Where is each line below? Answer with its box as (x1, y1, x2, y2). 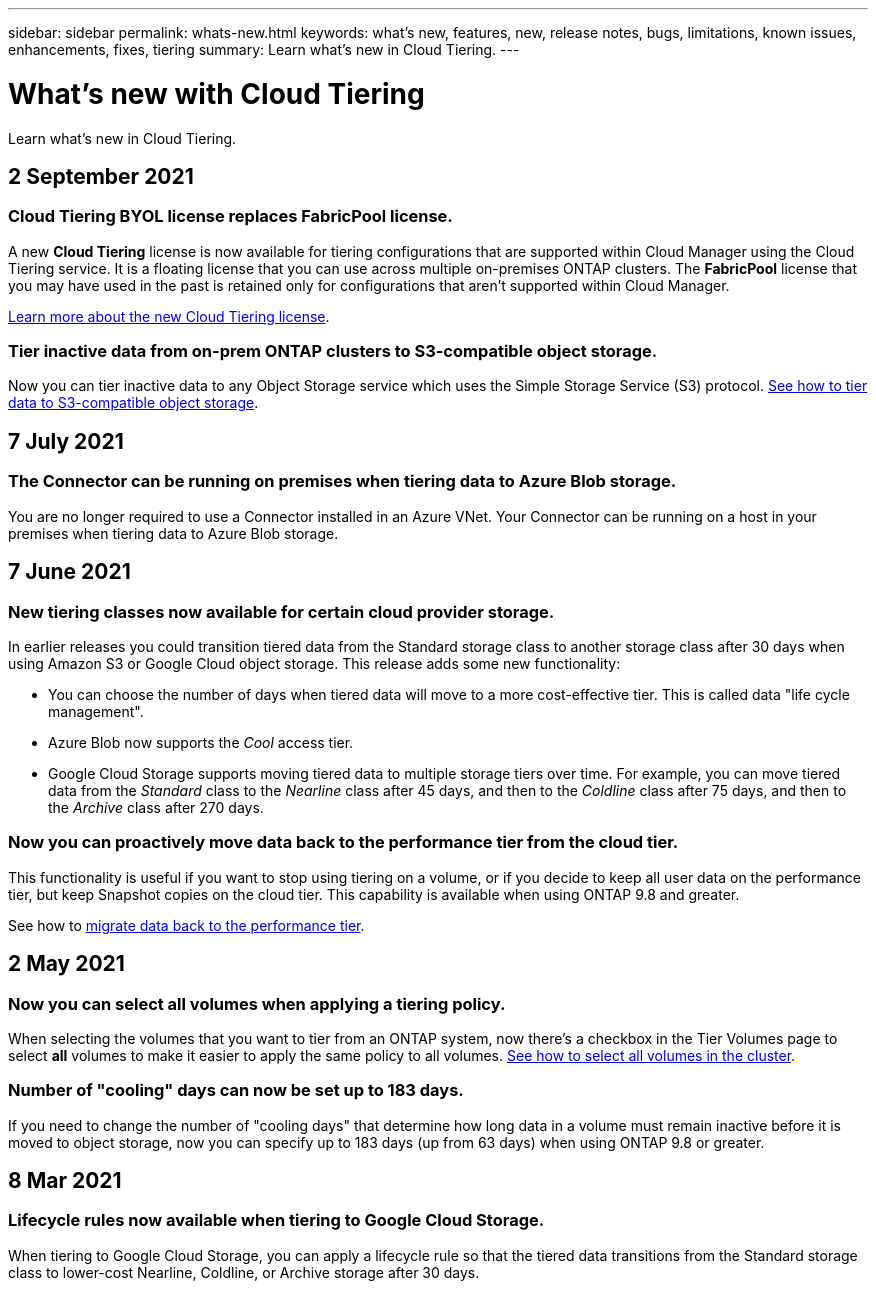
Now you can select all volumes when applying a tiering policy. (8, 993, 506, 1014)
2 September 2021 (8, 163, 194, 189)
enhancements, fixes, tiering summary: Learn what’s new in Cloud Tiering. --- (8, 41, 520, 58)
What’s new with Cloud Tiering (8, 76, 425, 111)
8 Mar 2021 (8, 1168, 122, 1194)
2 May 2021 (8, 951, 125, 977)
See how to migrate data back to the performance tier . (8, 916, 365, 934)
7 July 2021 (8, 428, 124, 454)
